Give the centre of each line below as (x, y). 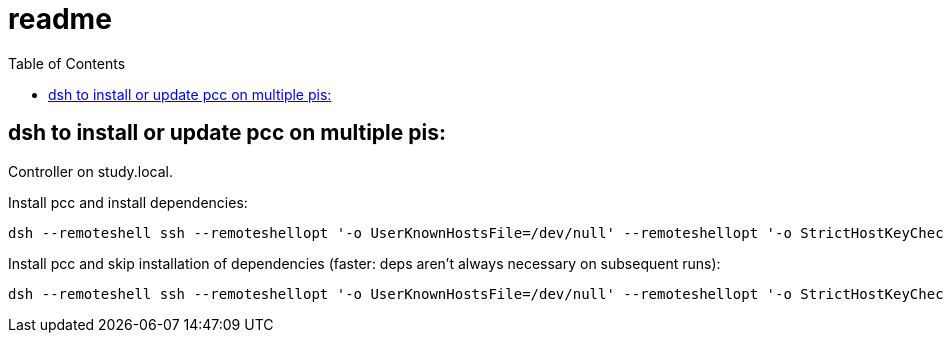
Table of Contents (67, 63)
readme (60, 19)
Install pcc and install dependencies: (128, 202)
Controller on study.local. (91, 171)
